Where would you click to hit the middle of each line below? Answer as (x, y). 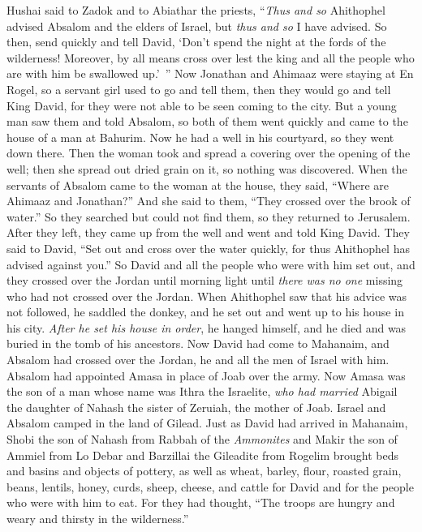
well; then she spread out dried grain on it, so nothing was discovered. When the (207, 168)
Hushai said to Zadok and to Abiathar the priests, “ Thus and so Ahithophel (196, 10)
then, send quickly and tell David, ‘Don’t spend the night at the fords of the (196, 42)
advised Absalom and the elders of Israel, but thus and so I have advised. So (197, 26)
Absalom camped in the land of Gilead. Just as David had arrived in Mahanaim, (207, 423)
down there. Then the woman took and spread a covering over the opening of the (209, 153)
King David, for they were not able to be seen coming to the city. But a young (202, 105)
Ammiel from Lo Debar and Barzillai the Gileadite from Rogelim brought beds (202, 455)
